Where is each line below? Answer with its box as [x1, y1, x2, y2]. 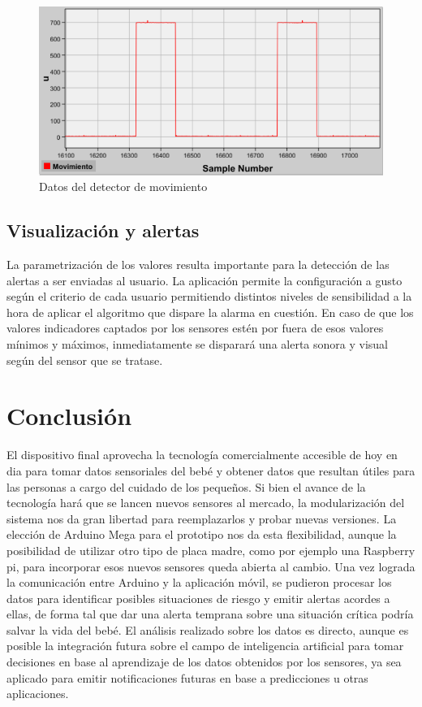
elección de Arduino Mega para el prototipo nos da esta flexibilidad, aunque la [6, 526, 397, 543]
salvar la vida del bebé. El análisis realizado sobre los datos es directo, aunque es [6, 621, 409, 638]
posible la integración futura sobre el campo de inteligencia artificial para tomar [6, 637, 404, 654]
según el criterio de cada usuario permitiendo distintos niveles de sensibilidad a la [6, 288, 412, 305]
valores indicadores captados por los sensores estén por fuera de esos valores [6, 319, 384, 336]
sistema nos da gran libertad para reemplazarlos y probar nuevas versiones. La [6, 510, 397, 527]
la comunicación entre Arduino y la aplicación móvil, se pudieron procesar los [6, 574, 392, 591]
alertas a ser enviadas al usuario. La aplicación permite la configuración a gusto [6, 271, 403, 288]
